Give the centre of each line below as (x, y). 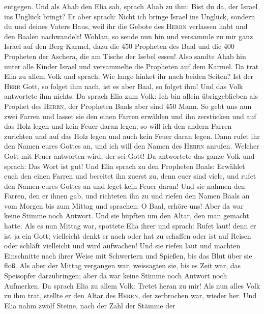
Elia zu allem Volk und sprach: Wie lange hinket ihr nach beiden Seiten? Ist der (129, 76)
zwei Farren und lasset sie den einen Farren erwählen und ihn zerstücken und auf (130, 116)
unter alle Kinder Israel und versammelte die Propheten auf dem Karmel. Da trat (131, 66)
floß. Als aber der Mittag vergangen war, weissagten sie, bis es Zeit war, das (123, 265)
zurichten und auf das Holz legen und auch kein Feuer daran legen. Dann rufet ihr (132, 136)
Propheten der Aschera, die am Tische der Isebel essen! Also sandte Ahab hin (125, 56)
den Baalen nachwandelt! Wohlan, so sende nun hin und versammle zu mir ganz (129, 36)
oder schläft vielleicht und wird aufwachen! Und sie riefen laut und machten (122, 246)
